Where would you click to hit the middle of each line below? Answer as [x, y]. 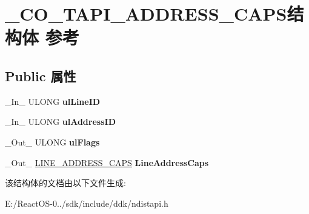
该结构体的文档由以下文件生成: [65, 183]
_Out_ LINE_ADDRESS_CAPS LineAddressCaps [107, 162]
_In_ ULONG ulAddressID [60, 122]
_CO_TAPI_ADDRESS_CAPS [146, 14]
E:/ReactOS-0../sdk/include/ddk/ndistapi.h [87, 203]
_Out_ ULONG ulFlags [52, 142]
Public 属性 [41, 75]
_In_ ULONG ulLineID [53, 101]
